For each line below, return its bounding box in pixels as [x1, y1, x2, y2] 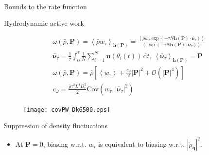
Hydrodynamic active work [4, 17, 84, 28]
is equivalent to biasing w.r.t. [98, 138, 185, 149]
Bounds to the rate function [4, 1, 87, 11]
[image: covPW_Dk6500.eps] [23, 106, 110, 113]
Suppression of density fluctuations [4, 120, 108, 130]
